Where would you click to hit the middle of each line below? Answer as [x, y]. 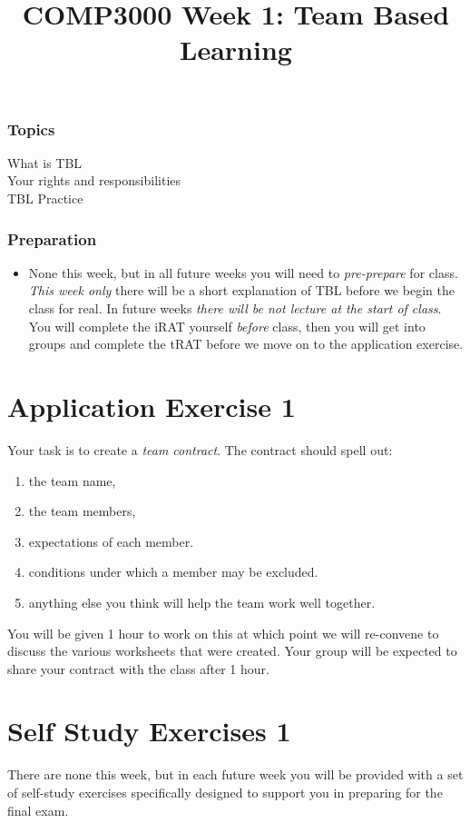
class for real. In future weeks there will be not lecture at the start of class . [235, 308]
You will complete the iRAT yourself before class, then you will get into [227, 326]
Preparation [52, 238]
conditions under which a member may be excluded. [173, 572]
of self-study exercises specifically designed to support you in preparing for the [225, 793]
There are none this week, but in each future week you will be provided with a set [235, 774]
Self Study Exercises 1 [149, 731]
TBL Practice [45, 198]
